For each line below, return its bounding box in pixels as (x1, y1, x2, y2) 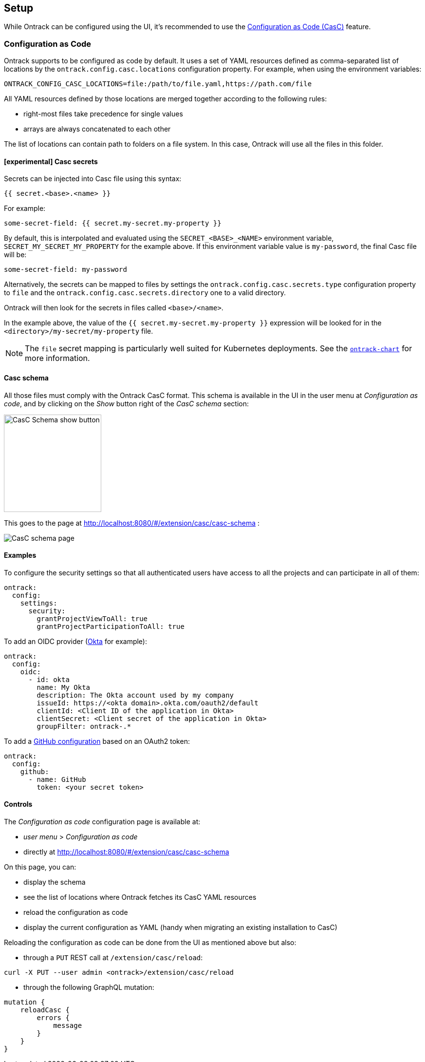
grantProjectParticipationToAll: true (37, 622, 185, 630)
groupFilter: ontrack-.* (37, 722, 131, 730)
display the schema (23, 878, 86, 887)
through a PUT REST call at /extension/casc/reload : (23, 953, 203, 962)
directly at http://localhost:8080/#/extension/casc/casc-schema (23, 848, 229, 856)
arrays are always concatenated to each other (23, 125, 171, 133)
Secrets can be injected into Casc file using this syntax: (4, 174, 182, 183)
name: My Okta (37, 683, 91, 691)
